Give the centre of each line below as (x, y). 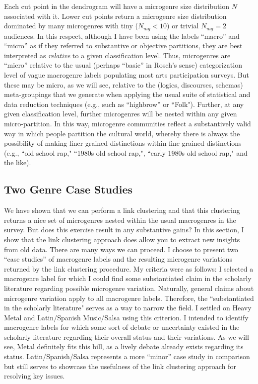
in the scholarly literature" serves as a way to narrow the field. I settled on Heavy (128, 308)
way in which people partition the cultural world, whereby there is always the (122, 133)
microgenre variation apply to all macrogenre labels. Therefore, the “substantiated (129, 298)
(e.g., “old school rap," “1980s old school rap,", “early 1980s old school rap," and (126, 152)
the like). (18, 162)
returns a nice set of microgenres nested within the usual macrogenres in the (120, 220)
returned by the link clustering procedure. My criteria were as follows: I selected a (129, 268)
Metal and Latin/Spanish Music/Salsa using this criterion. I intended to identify (126, 317)
